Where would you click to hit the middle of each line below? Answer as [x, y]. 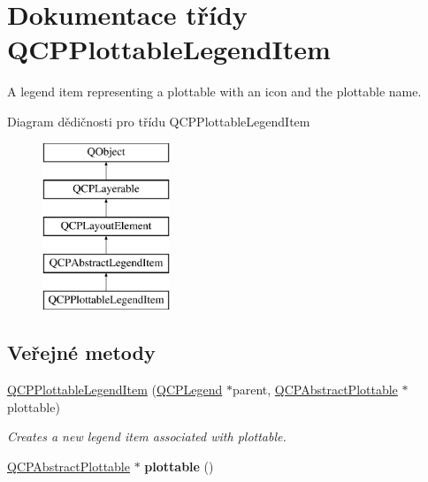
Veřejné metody [81, 352]
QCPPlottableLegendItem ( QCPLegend [115, 390]
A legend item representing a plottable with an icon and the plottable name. [214, 92]
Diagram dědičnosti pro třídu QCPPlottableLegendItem [159, 121]
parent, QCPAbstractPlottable [315, 390]
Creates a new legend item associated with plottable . [147, 436]
